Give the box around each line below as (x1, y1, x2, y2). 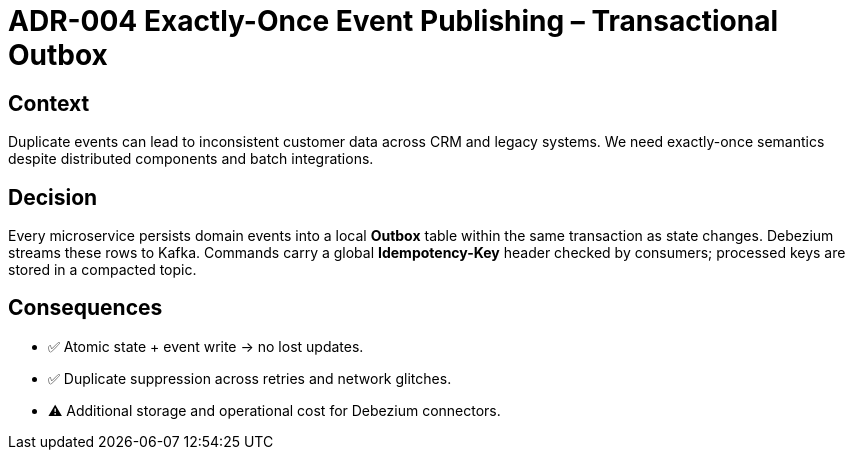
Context (8, 90, 90, 116)
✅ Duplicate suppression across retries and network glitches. (48, 369, 452, 387)
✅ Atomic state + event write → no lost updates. (48, 337, 364, 355)
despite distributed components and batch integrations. (8, 150, 374, 168)
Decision (8, 184, 98, 210)
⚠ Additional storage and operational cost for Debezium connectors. (48, 401, 501, 419)
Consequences (8, 295, 163, 321)
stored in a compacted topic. (8, 261, 197, 279)
